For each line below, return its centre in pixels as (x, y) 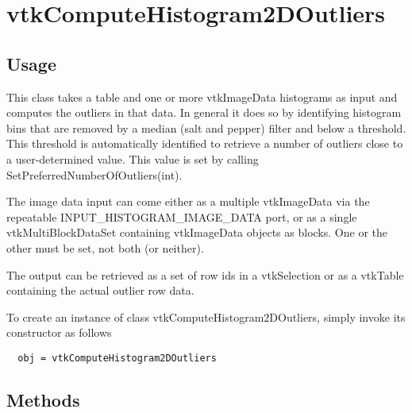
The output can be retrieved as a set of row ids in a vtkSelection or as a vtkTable (205, 274)
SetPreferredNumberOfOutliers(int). (94, 174)
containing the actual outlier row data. (100, 290)
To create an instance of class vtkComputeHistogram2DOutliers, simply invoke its (206, 317)
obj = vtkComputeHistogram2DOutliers (117, 358)
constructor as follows (59, 332)
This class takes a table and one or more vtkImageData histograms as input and (202, 96)
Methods (43, 399)
